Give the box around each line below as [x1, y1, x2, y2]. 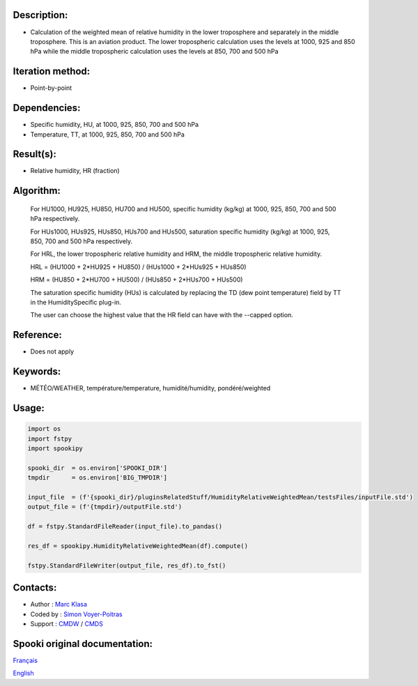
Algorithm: [13, 185, 61, 197]
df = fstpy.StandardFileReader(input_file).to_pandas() [27, 523, 223, 531]
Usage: [13, 402, 45, 414]
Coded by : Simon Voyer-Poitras [30, 610, 123, 618]
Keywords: [13, 366, 61, 378]
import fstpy [27, 434, 72, 443]
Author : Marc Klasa [30, 600, 87, 609]
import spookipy [27, 444, 84, 452]
